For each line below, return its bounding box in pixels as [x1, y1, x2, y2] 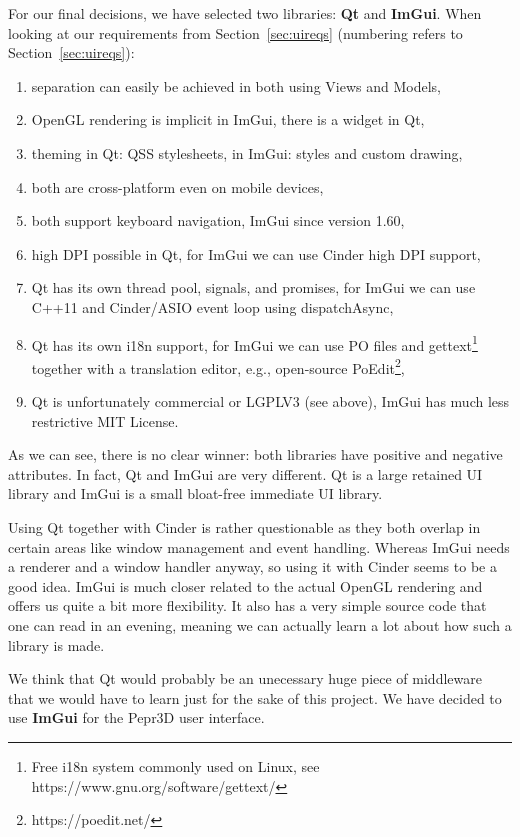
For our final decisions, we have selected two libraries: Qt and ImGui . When [8, 3, 482, 23]
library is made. [8, 634, 105, 655]
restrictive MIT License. [31, 410, 179, 431]
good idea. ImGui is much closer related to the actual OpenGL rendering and [8, 575, 483, 596]
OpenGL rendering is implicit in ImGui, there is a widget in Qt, [31, 109, 425, 130]
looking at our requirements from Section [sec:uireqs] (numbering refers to [8, 22, 463, 43]
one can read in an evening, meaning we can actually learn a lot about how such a [8, 614, 512, 635]
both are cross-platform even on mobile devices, [31, 176, 324, 197]
